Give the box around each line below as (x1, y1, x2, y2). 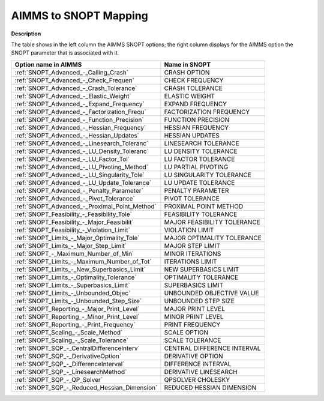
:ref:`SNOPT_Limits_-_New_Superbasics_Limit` (14, 265, 146, 273)
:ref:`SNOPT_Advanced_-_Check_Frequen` (14, 76, 134, 84)
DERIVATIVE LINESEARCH (164, 367, 238, 376)
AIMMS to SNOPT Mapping (11, 9, 148, 22)
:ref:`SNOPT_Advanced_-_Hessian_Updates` (14, 131, 140, 139)
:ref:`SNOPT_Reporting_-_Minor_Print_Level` (14, 312, 140, 321)
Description (11, 30, 41, 37)
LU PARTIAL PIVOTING (164, 163, 229, 171)
